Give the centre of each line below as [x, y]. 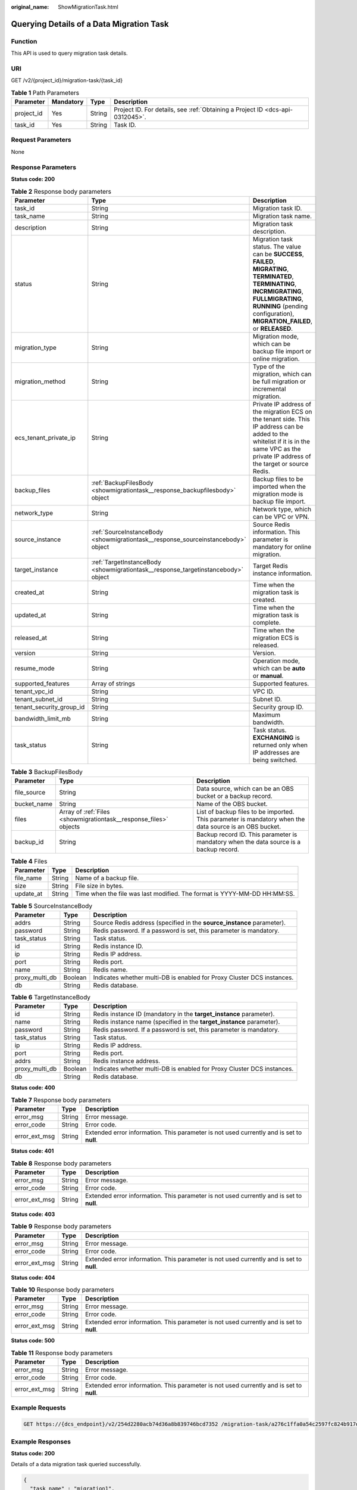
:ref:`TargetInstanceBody [126, 562]
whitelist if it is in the [282, 441]
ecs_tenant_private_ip [45, 437]
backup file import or [282, 351]
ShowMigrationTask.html [88, 7]
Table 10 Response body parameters [62, 1290]
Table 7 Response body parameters [61, 1100]
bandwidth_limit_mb [43, 718]
